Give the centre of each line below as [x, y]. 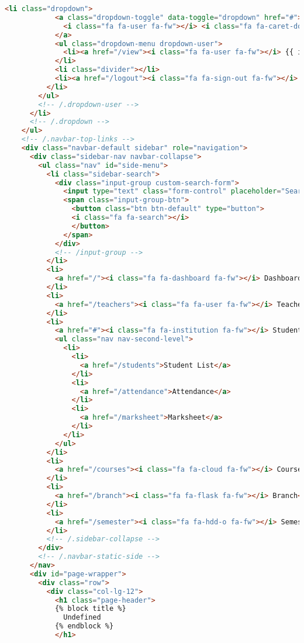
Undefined [82, 618]
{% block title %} [90, 609]
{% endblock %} [84, 626]
